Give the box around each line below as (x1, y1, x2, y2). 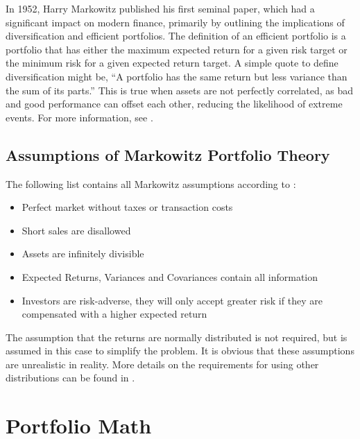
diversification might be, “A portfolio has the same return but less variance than (6, 69, 348, 83)
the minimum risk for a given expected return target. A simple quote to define (6, 55, 338, 70)
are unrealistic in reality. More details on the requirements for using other (6, 356, 319, 371)
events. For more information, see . (6, 110, 153, 124)
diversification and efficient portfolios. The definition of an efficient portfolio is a (6, 28, 346, 43)
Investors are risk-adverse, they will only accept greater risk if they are (22, 293, 323, 307)
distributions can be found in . (6, 370, 135, 385)
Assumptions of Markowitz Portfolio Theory (6, 144, 330, 165)
